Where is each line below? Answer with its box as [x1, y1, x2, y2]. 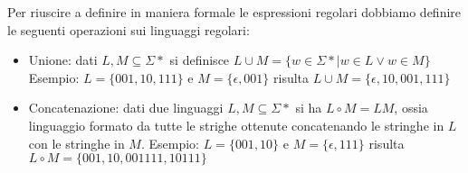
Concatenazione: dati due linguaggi [28, 98, 224, 117]
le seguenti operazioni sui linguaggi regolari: [7, 20, 250, 39]
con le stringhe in [28, 133, 125, 152]
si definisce [169, 50, 230, 69]
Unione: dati [28, 50, 98, 69]
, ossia [394, 98, 428, 117]
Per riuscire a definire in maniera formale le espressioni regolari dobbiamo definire [7, 3, 462, 21]
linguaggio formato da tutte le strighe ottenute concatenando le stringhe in [28, 115, 444, 134]
